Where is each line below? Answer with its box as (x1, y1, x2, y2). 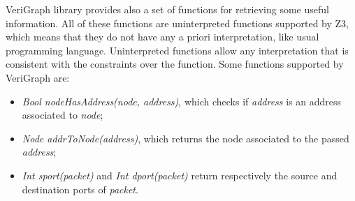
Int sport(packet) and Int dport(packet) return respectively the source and (22, 167, 338, 182)
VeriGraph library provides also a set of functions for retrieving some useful (6, 2, 329, 16)
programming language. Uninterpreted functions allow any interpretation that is (6, 43, 349, 57)
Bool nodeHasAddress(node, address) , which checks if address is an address (22, 94, 342, 108)
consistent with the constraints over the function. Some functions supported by (6, 57, 344, 71)
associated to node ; (22, 107, 103, 122)
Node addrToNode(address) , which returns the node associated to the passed (22, 131, 349, 145)
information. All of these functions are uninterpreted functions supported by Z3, (6, 15, 349, 30)
